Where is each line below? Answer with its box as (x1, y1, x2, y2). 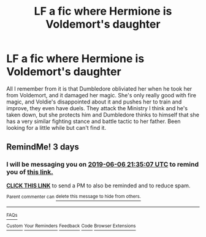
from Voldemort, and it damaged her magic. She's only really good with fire (6, 91, 196, 99)
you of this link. (6, 168, 53, 176)
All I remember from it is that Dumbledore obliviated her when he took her (6, 85, 193, 92)
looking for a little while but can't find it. (6, 124, 106, 131)
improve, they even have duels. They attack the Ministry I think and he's (6, 104, 188, 111)
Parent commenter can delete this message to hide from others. (6, 194, 141, 200)
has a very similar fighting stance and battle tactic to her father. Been (6, 118, 181, 125)
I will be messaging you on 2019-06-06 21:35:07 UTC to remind (6, 160, 199, 169)
